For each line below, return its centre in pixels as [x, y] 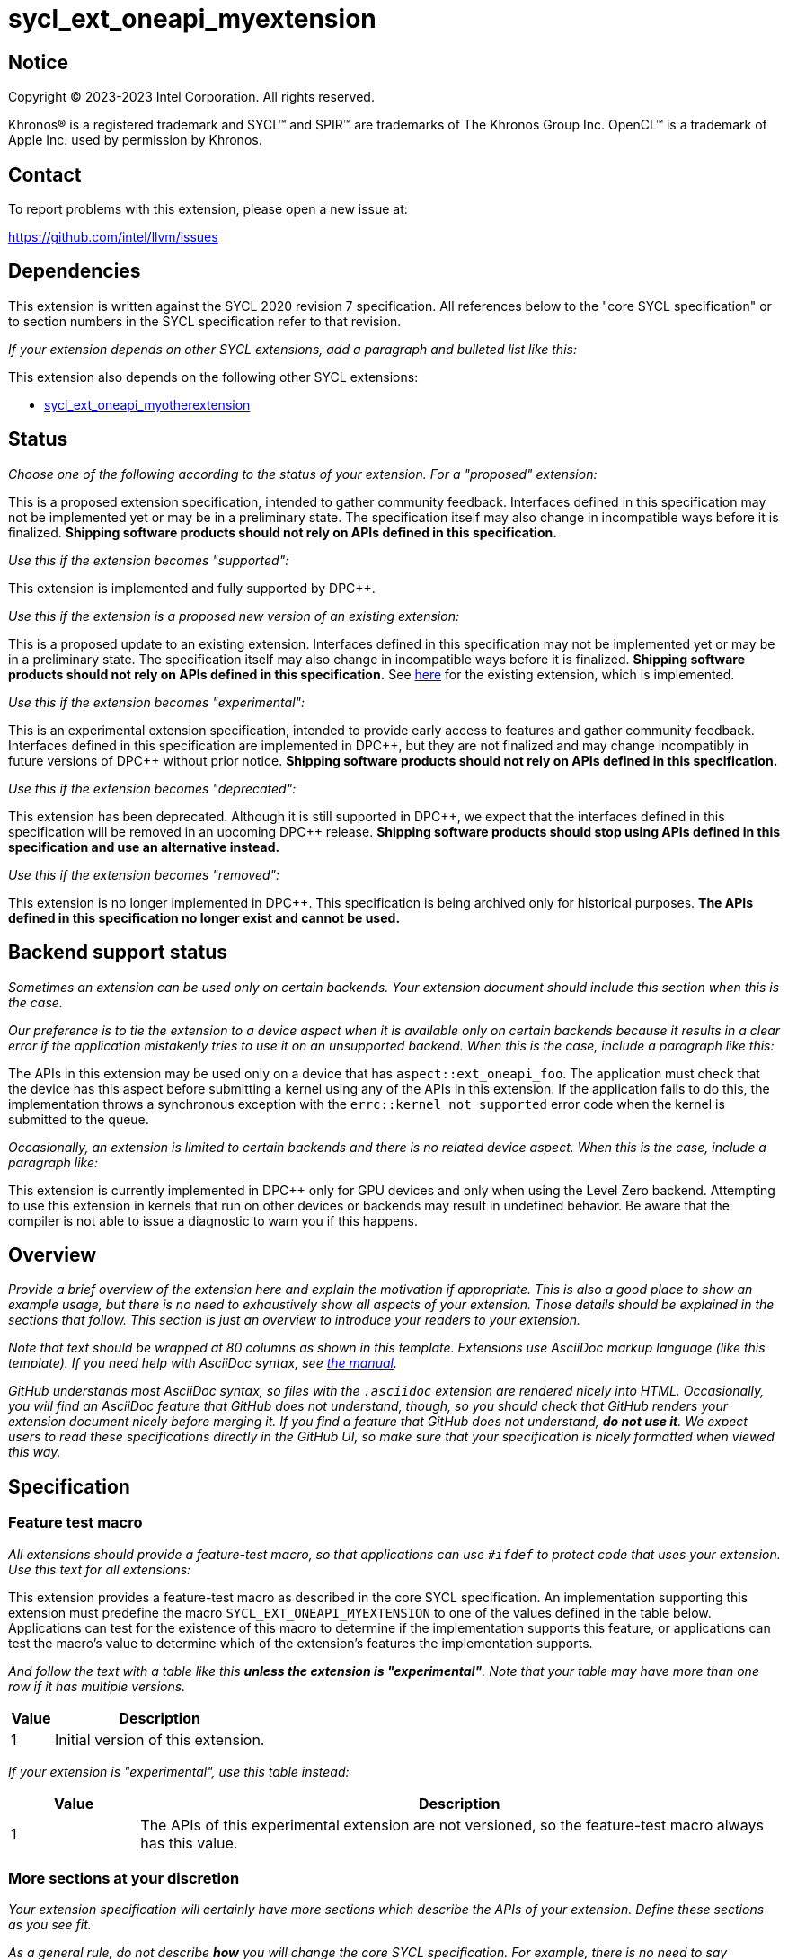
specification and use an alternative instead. [144, 847]
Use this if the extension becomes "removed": [144, 874]
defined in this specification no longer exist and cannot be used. [204, 917]
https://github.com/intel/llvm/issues [113, 237]
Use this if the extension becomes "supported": [149, 560]
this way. [35, 1452]
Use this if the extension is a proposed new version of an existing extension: [234, 616]
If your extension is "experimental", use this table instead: [179, 1771]
